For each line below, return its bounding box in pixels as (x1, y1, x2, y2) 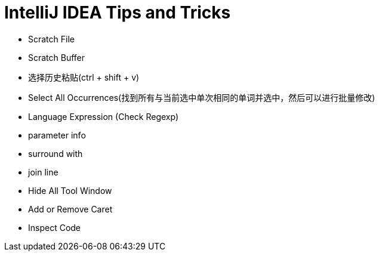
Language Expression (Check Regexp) (28, 111, 179, 122)
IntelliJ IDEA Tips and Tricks (4, 2, 231, 23)
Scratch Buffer (28, 52, 85, 63)
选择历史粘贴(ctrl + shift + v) (28, 72, 140, 82)
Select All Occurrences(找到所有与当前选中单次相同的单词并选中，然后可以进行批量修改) (28, 92, 375, 103)
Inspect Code (28, 222, 81, 233)
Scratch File (28, 33, 75, 44)
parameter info (28, 129, 86, 140)
